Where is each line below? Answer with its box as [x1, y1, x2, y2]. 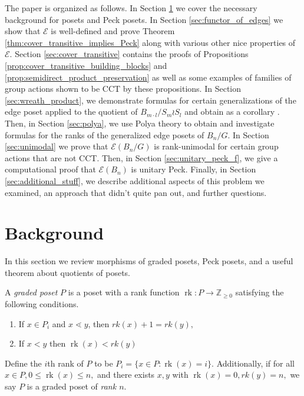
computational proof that [5, 163, 96, 175]
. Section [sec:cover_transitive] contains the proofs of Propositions [9, 48, 249, 60]
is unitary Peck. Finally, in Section [131, 163, 256, 175]
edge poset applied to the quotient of [5, 105, 138, 118]
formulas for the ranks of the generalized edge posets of [5, 128, 204, 141]
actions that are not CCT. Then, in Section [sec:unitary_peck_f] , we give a [5, 151, 278, 164]
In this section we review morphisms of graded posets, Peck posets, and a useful [5, 255, 293, 267]
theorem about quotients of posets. [5, 266, 130, 278]
